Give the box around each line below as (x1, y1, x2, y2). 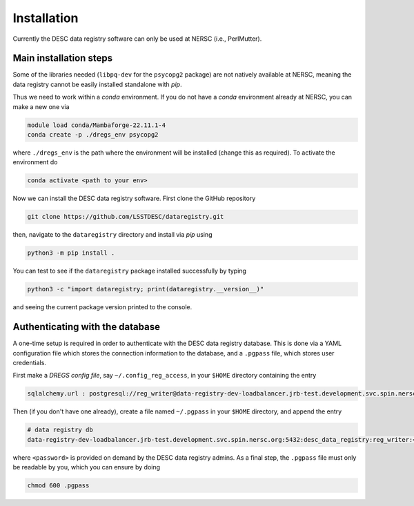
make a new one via (12, 102, 70, 110)
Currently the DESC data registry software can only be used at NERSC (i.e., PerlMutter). (12, 35, 262, 43)
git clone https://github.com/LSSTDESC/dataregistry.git (27, 213, 224, 221)
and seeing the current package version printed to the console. (12, 303, 193, 311)
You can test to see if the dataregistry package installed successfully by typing (12, 266, 246, 275)
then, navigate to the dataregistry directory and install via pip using (12, 231, 213, 239)
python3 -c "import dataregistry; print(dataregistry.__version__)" (27, 285, 264, 293)
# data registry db (27, 426, 93, 434)
